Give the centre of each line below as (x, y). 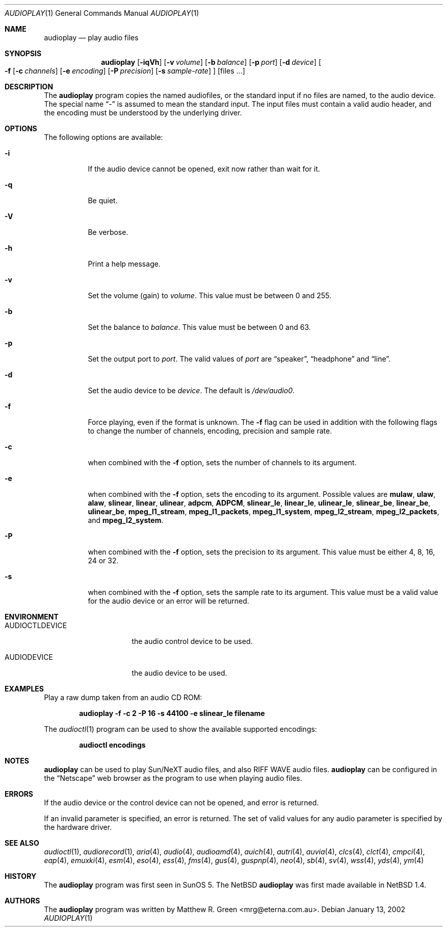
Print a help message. (124, 264)
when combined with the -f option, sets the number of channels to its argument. (222, 462)
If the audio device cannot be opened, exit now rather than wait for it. (204, 169)
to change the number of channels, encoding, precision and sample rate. (210, 431)
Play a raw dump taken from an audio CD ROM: (123, 697)
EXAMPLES (24, 689)
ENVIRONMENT (32, 617)
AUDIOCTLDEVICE (36, 625)
